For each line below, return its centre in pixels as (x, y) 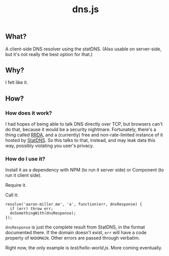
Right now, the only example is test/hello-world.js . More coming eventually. (84, 248)
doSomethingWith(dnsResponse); (43, 213)
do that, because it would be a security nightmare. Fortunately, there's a (81, 130)
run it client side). (23, 175)
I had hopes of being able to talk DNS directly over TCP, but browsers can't (84, 124)
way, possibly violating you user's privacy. (50, 146)
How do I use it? (25, 159)
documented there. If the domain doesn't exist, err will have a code (76, 233)
